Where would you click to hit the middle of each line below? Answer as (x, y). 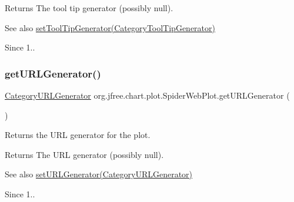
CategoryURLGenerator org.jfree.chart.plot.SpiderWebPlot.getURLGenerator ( (147, 95)
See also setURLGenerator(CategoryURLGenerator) (99, 174)
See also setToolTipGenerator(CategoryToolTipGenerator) (110, 27)
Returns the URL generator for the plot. (78, 135)
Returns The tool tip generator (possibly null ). (89, 8)
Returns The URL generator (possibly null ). (84, 154)
